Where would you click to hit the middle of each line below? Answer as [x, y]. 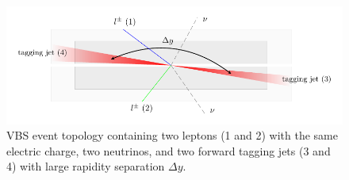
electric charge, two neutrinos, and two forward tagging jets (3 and [169, 150]
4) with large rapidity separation [86, 166]
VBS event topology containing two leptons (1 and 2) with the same [172, 135]
